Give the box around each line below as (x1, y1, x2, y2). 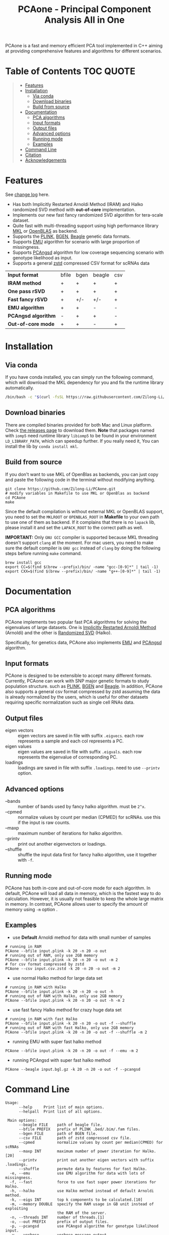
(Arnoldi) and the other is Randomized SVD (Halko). (5, 630, 112, 636)
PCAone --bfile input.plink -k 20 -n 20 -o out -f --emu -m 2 (5, 1048, 138, 1053)
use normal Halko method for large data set (12, 975, 103, 981)
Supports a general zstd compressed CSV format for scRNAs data (12, 260, 150, 266)
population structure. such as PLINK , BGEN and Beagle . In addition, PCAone (5, 683, 162, 690)
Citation (25, 152, 42, 158)
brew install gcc (5, 560, 42, 565)
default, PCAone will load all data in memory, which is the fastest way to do (5, 890, 161, 896)
